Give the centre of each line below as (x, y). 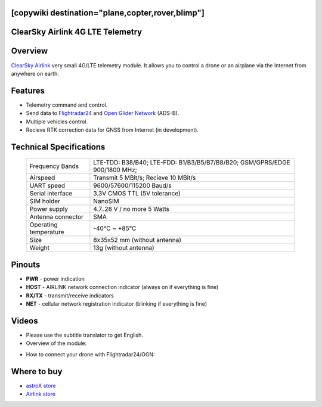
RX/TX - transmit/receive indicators (70, 296)
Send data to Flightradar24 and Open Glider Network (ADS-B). (103, 113)
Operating (44, 225)
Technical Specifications (58, 147)
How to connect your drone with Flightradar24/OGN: (90, 354)
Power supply (49, 209)
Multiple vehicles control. (57, 122)
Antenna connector (56, 217)
